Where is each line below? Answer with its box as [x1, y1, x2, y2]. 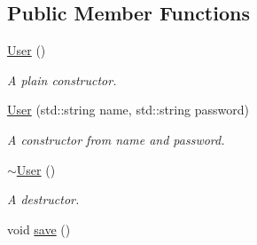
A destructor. [7, 190, 80, 209]
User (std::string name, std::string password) [7, 100, 249, 119]
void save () [7, 219, 71, 238]
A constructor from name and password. [7, 130, 225, 148]
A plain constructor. [7, 70, 117, 89]
